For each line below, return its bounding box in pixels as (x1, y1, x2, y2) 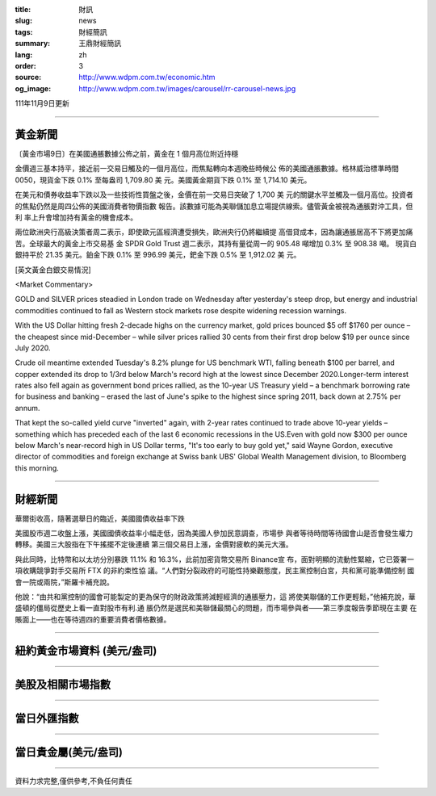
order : (15, 61, 36, 70)
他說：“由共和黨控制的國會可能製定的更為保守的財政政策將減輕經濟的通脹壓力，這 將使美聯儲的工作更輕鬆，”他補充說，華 (15, 592, 416, 601)
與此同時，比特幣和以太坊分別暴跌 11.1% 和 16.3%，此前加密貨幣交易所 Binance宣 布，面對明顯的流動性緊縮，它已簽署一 (15, 554, 415, 564)
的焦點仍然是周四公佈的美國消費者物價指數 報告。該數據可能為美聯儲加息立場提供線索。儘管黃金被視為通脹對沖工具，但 (15, 201, 413, 211)
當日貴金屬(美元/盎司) (15, 745, 123, 759)
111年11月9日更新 (15, 98, 70, 108)
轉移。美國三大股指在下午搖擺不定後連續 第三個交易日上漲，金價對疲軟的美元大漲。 (15, 539, 293, 549)
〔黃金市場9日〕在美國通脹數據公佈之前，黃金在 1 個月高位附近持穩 (15, 149, 239, 159)
